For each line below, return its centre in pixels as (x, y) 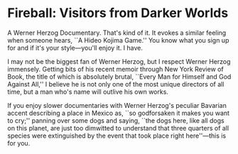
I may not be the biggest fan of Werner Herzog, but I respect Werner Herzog (119, 61)
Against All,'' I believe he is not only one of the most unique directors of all (116, 84)
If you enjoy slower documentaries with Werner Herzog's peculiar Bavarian (117, 105)
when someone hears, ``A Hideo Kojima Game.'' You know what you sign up (118, 40)
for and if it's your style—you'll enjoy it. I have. (75, 48)
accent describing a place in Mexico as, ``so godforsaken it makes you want (118, 113)
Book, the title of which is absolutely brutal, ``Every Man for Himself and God (119, 77)
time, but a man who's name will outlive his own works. (88, 92)
